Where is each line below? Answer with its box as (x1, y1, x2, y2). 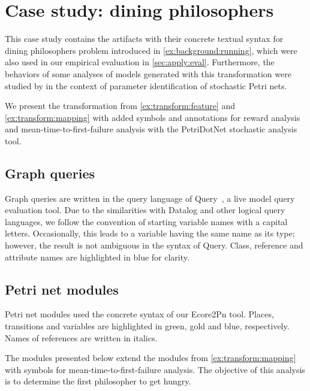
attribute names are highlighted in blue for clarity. (5, 250, 189, 263)
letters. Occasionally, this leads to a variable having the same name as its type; (5, 227, 295, 240)
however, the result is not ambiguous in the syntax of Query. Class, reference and (5, 239, 303, 251)
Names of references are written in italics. (5, 331, 158, 344)
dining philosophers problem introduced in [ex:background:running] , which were (5, 44, 297, 56)
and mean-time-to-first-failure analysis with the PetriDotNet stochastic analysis (5, 123, 297, 135)
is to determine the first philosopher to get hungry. (5, 375, 191, 387)
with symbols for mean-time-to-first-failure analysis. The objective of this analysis (5, 363, 305, 375)
